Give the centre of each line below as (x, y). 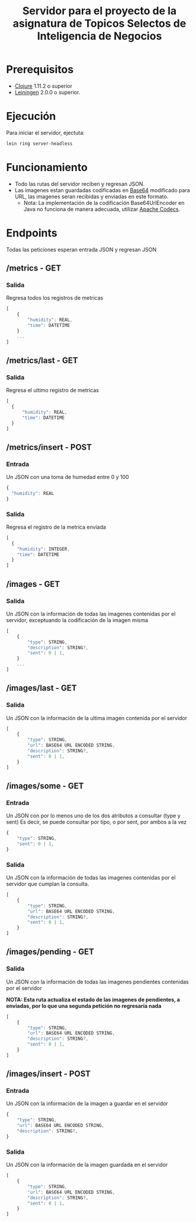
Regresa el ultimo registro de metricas (53, 391)
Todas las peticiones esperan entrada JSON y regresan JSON (81, 249)
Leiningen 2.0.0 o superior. (47, 92)
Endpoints (32, 233)
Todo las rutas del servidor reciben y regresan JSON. (80, 184)
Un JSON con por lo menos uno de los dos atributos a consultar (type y (93, 816)
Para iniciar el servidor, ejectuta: (45, 132)
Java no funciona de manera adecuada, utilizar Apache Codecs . (102, 209)
